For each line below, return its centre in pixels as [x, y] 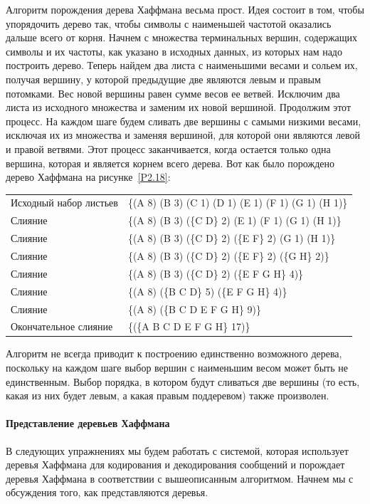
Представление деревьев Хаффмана [88, 423]
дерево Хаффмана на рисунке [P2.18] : [88, 177]
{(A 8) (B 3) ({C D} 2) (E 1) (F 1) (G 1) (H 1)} [234, 220]
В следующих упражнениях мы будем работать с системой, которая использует [177, 450]
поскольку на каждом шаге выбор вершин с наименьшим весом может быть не [177, 368]
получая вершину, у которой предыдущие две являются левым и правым [163, 79]
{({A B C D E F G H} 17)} [189, 326]
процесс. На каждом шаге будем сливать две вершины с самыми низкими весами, [184, 121]
